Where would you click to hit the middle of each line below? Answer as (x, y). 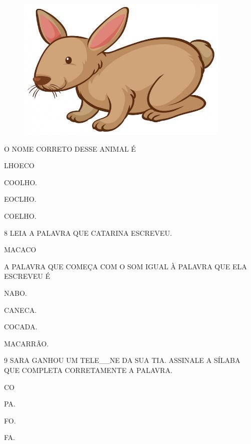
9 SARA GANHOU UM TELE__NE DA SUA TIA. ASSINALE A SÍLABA (122, 360)
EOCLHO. (20, 199)
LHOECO (19, 165)
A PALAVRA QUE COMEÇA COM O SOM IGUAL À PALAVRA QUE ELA (125, 266)
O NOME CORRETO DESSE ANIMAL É (70, 148)
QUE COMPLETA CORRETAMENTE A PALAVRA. (88, 370)
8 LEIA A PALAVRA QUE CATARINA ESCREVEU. (88, 233)
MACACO (20, 250)
